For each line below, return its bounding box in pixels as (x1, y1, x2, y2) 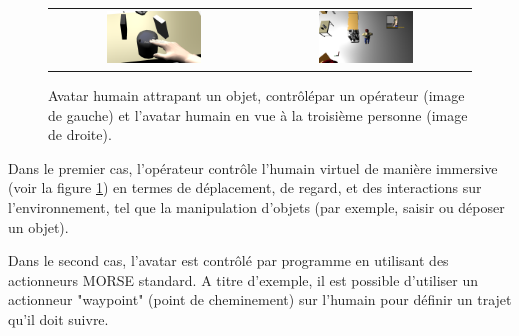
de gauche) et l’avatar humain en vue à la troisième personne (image (48, 104, 468, 125)
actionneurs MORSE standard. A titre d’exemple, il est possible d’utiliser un (8, 269, 479, 290)
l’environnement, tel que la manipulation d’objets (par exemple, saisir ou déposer (8, 196, 505, 217)
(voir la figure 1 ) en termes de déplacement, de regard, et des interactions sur (8, 177, 482, 198)
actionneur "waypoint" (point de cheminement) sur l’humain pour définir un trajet (8, 289, 512, 310)
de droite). (48, 124, 112, 145)
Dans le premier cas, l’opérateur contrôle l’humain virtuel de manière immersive (8, 157, 498, 178)
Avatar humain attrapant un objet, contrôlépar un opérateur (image (48, 85, 465, 105)
